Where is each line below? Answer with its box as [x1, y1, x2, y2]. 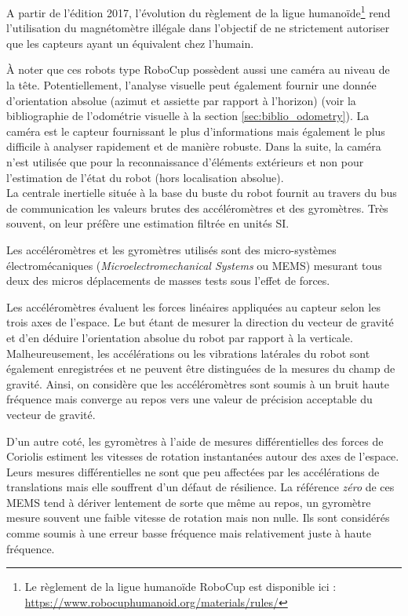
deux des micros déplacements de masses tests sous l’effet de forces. [6, 272, 330, 289]
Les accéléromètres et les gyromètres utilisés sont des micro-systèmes [6, 241, 337, 257]
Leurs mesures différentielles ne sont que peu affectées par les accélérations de [6, 463, 380, 479]
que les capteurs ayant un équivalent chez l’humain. [6, 35, 254, 51]
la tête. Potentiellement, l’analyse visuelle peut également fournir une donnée [6, 77, 377, 93]
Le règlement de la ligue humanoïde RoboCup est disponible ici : [24, 578, 337, 595]
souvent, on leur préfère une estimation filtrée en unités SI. [6, 215, 290, 231]
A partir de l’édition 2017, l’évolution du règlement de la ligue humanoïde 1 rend [6, 2, 391, 20]
